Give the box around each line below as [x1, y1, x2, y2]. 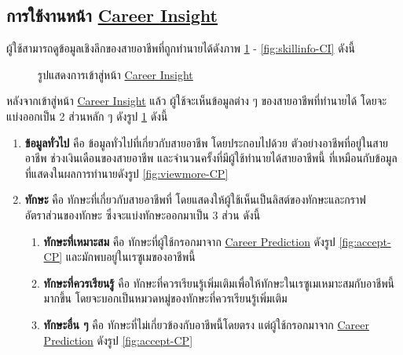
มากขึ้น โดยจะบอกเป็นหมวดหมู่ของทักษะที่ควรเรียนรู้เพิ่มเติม [43, 290, 288, 306]
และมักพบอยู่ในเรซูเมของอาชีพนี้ [65, 248, 196, 265]
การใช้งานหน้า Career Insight [6, 3, 218, 27]
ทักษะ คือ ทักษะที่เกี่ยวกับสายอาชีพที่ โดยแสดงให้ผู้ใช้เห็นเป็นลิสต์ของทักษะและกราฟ [24, 191, 366, 208]
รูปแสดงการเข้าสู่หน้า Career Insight [38, 66, 193, 82]
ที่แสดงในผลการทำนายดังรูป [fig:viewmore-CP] [24, 165, 229, 181]
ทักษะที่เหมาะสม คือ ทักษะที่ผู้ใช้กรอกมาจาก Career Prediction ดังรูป [43, 233, 335, 249]
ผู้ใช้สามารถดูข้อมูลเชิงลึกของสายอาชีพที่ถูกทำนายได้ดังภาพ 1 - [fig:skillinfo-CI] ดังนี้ [6, 40, 355, 56]
